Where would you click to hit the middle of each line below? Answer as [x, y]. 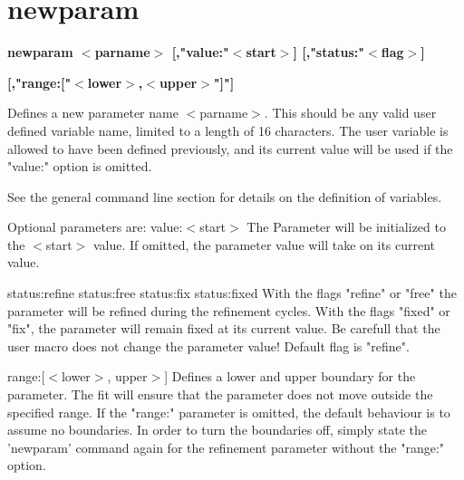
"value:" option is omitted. [80, 166]
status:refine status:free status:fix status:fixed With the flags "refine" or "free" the [232, 293]
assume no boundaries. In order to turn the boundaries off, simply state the [217, 430]
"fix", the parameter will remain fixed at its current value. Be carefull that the [224, 328]
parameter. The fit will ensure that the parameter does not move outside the [220, 394]
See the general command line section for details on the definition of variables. [225, 196]
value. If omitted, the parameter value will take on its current [264, 244]
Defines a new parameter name [93, 113]
